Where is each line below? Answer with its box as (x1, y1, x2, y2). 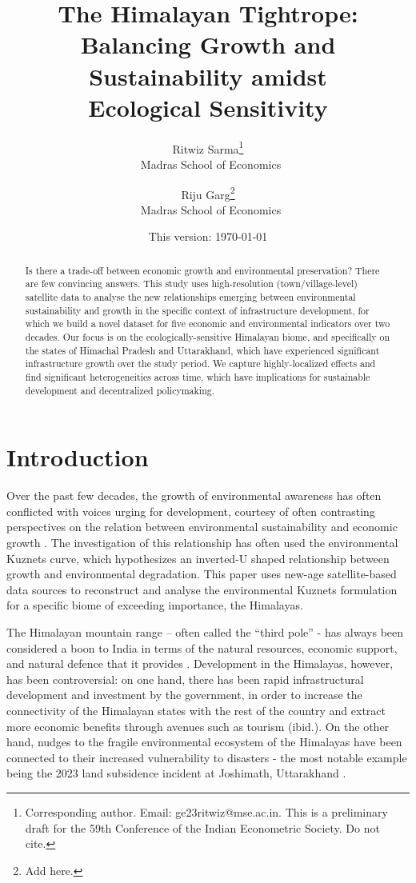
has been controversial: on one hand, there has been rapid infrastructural (6, 670, 364, 687)
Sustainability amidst (89, 59, 327, 92)
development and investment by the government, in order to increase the (6, 686, 362, 703)
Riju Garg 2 (181, 183, 235, 202)
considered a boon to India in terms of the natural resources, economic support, (6, 639, 398, 656)
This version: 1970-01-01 (148, 228, 268, 245)
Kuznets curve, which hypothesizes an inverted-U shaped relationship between (6, 549, 390, 566)
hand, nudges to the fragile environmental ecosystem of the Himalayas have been (6, 733, 402, 750)
